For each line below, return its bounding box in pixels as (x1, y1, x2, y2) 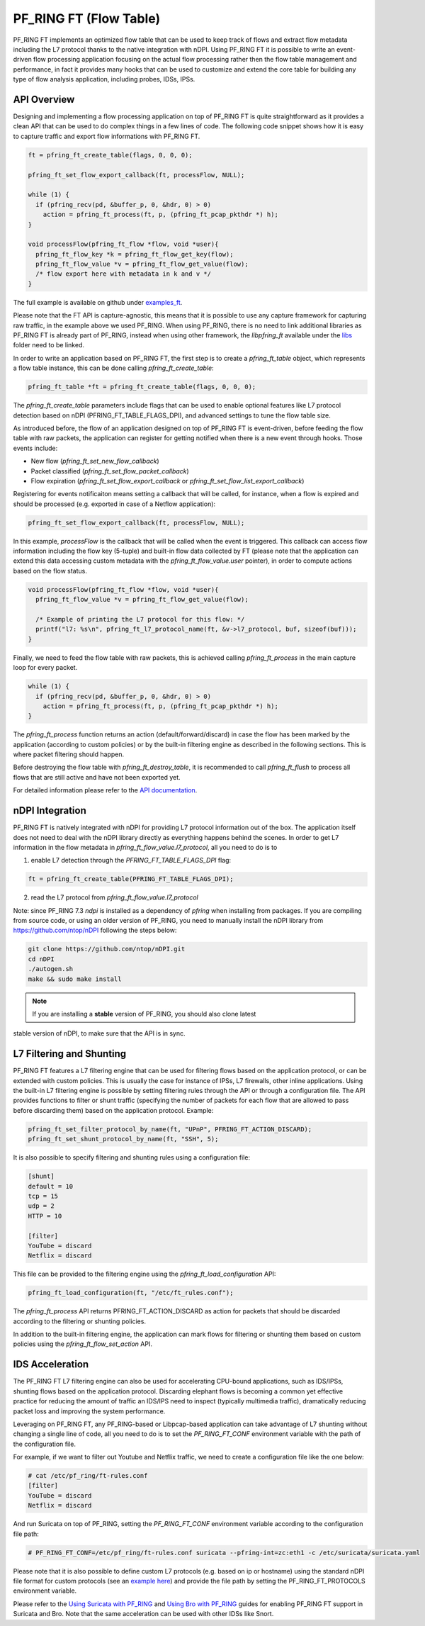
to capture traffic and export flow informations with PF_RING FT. (13, 132, 200, 140)
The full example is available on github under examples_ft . (13, 298, 183, 306)
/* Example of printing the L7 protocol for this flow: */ (35, 615, 245, 623)
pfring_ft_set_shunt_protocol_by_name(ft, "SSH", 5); (28, 1135, 219, 1143)
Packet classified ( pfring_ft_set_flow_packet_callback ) (30, 466, 189, 475)
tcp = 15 (28, 1192, 59, 1200)
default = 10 (28, 1182, 74, 1190)
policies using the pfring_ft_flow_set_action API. (13, 1340, 152, 1348)
